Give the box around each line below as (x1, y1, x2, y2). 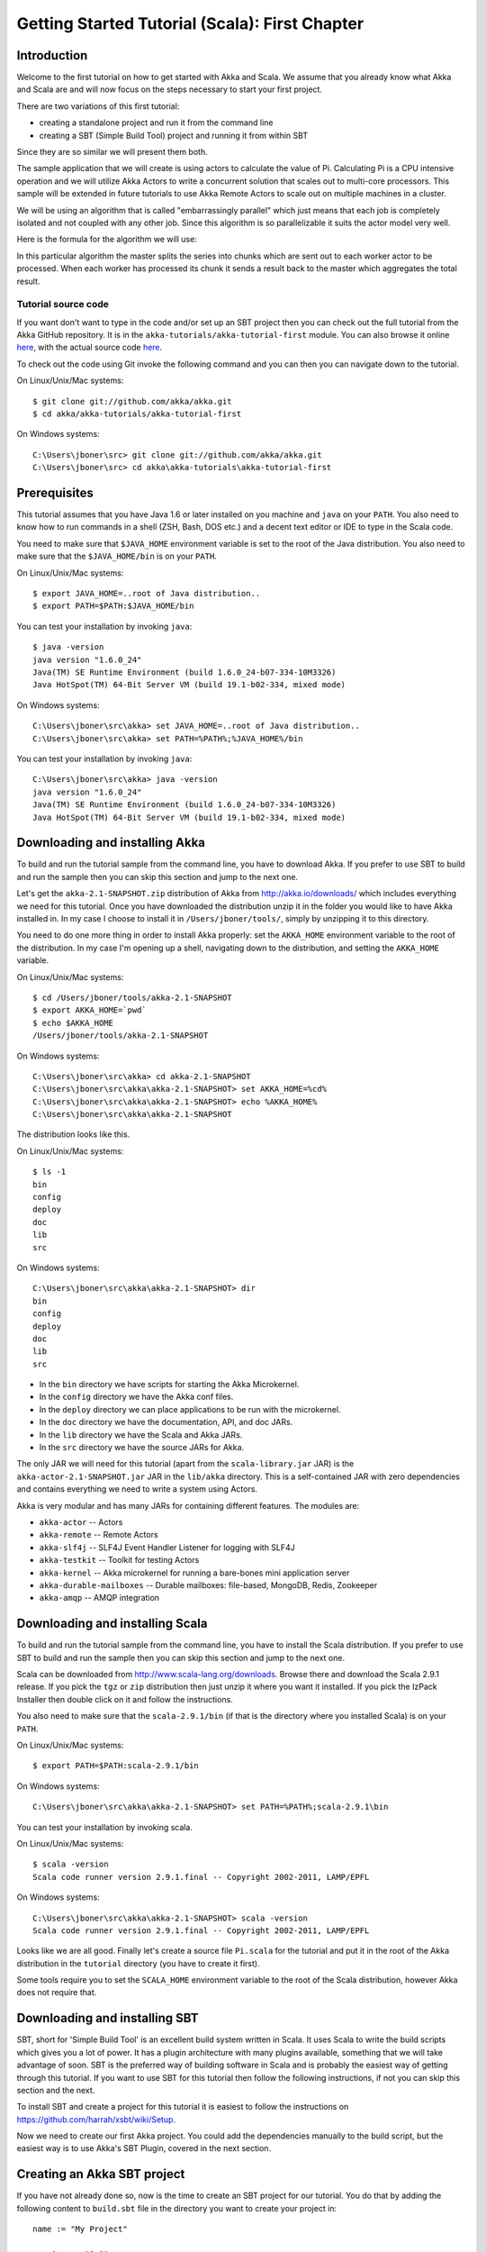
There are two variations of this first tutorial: (16, 100, 180, 112)
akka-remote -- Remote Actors (39, 1530, 158, 1540)
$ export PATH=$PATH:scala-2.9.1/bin (32, 1761, 200, 1771)
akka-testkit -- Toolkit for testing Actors (39, 1555, 200, 1566)
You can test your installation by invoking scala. (16, 1821, 193, 1832)
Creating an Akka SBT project (16, 2166, 185, 2182)
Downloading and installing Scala (16, 1616, 208, 1631)
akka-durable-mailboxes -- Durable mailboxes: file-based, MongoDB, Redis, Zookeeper (39, 1579, 378, 1590)
